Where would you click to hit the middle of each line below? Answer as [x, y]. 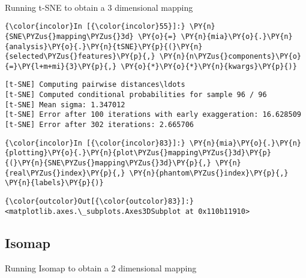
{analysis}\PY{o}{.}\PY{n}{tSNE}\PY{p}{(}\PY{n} [104, 46]
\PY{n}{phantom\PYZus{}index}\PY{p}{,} [209, 173]
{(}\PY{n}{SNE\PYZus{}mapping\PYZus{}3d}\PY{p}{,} [108, 163]
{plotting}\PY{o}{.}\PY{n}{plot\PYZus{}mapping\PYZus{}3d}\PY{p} [138, 153]
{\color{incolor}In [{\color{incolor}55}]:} [95, 27]
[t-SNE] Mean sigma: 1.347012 [65, 105]
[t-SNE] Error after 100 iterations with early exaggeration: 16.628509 [153, 115]
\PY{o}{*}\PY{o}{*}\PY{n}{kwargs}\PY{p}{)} [209, 66]
